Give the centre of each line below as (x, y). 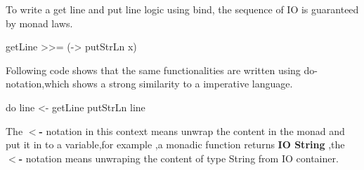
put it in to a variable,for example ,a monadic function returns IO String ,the (175, 144)
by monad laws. (39, 23)
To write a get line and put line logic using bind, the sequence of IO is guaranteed (182, 9)
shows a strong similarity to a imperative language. (183, 84)
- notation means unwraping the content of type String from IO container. (178, 158)
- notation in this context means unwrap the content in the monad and (192, 130)
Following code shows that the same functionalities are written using (153, 70)
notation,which (38, 84)
